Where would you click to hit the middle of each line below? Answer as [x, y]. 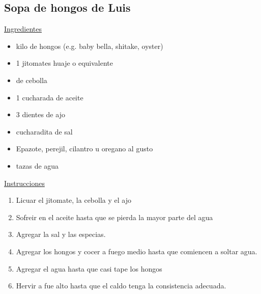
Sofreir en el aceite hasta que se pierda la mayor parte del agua [114, 217]
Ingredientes [23, 29]
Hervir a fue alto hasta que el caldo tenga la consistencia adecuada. [121, 286]
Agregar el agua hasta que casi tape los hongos [89, 268]
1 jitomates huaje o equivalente [65, 63]
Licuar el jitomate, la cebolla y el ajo [74, 200]
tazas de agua [37, 165]
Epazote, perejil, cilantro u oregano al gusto [84, 149]
